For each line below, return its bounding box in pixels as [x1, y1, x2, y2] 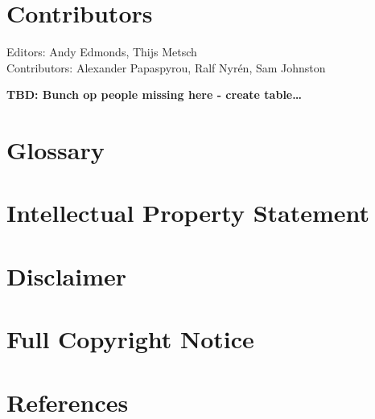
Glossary [6, 134, 105, 166]
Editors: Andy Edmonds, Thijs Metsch [6, 43, 197, 60]
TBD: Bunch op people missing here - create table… [6, 86, 302, 103]
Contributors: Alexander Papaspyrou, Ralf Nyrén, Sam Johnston [6, 59, 326, 76]
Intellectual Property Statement [6, 196, 370, 229]
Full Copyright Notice [6, 322, 254, 355]
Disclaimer [6, 259, 127, 292]
